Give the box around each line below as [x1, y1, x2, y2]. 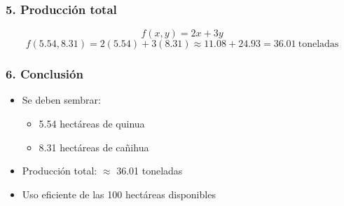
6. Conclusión [6, 65, 83, 83]
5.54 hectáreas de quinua [39, 116, 145, 131]
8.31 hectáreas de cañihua [39, 139, 149, 154]
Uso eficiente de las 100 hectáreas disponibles [22, 186, 216, 201]
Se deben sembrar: [22, 92, 101, 107]
